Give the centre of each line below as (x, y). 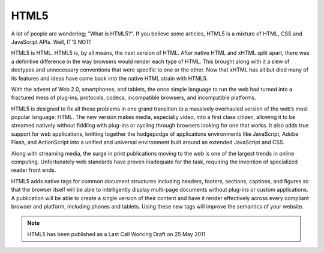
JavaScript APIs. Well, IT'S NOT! (51, 41)
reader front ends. (34, 170)
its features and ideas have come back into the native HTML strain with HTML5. (109, 78)
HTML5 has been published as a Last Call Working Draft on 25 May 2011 (116, 234)
